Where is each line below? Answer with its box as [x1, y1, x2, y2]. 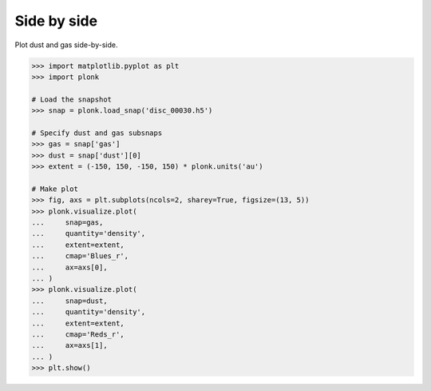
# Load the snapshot [31, 94, 112, 104]
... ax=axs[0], [31, 262, 108, 272]
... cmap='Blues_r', [31, 252, 129, 261]
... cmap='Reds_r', [31, 329, 125, 339]
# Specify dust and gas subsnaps [31, 128, 163, 138]
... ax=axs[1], [31, 341, 108, 350]
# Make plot [31, 184, 79, 194]
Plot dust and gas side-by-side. [14, 40, 118, 50]
